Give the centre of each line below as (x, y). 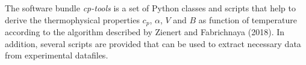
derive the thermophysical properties (72, 19)
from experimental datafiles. (57, 55)
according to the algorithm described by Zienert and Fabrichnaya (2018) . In (145, 32)
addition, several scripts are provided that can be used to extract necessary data (153, 43)
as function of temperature (248, 19)
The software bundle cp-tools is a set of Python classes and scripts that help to (150, 8)
